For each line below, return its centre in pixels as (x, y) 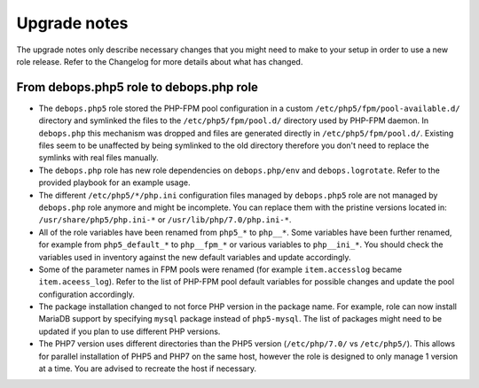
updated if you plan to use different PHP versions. (130, 331)
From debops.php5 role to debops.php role (137, 87)
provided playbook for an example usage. (114, 182)
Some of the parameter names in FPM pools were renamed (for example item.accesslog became (220, 269)
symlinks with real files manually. (98, 158)
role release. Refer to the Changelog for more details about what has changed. (160, 61)
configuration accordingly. (86, 294)
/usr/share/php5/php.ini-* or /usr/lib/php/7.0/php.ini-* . (165, 220)
